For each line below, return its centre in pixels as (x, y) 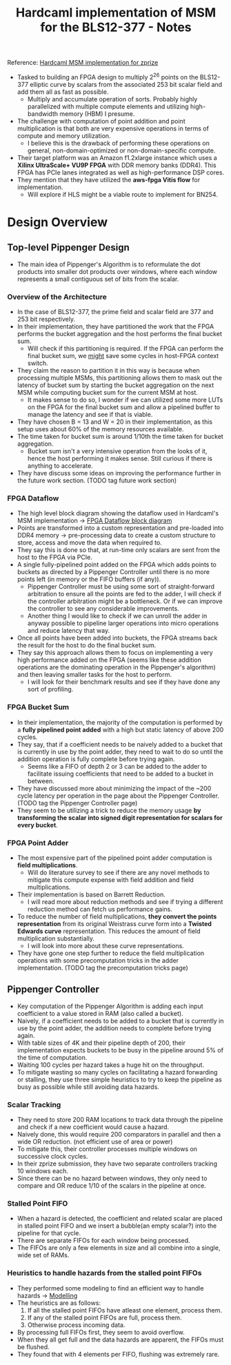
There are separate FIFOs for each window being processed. (104, 1241)
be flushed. (33, 1346)
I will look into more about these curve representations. (106, 946)
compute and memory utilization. (64, 135)
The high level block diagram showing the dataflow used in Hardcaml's (118, 513)
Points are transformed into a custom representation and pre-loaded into (120, 528)
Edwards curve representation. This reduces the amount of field (109, 931)
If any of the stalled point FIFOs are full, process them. (104, 1317)
